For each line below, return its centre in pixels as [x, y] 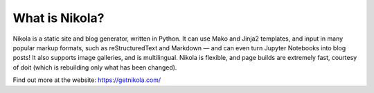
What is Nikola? [59, 18]
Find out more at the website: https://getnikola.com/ [87, 80]
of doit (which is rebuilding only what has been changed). [95, 67]
